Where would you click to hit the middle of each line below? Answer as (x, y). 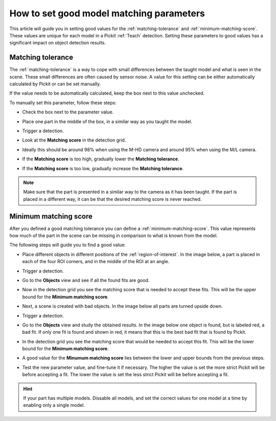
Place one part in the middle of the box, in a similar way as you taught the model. (107, 121)
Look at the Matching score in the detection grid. (74, 140)
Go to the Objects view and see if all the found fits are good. (86, 280)
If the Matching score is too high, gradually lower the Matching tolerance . (101, 159)
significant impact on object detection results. (58, 43)
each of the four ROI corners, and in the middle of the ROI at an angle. (96, 262)
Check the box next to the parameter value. (68, 112)
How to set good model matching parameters (107, 13)
